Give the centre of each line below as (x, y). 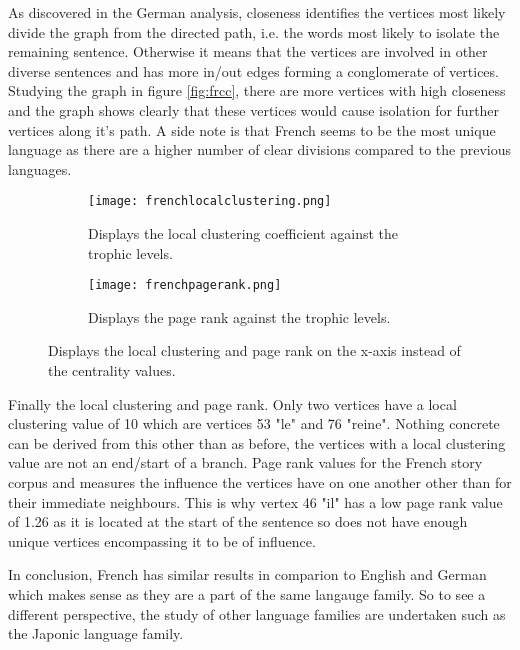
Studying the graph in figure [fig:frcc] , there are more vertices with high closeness (257, 90)
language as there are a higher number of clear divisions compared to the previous (260, 149)
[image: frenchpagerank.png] (185, 285)
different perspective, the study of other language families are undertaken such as (257, 613)
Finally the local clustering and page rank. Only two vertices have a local (232, 403)
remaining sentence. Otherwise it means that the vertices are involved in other (248, 51)
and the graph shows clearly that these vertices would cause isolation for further (254, 109)
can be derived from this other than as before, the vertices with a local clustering (257, 442)
